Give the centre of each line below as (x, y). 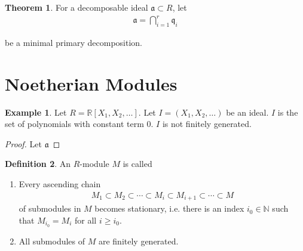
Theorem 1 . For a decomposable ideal (76, 7)
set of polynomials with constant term (74, 124)
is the (288, 112)
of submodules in (50, 208)
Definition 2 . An (38, 164)
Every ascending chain (60, 184)
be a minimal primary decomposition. (74, 42)
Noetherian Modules (91, 83)
